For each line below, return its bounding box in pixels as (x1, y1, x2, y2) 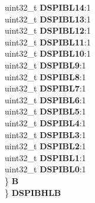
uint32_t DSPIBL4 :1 (5, 116, 86, 129)
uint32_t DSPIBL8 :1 (5, 70, 86, 83)
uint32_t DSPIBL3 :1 (5, 128, 86, 140)
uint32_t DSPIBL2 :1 (5, 140, 86, 152)
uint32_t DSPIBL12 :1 (5, 24, 91, 37)
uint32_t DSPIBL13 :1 (5, 12, 91, 25)
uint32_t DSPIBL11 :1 (5, 35, 91, 48)
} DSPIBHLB (5, 186, 61, 198)
